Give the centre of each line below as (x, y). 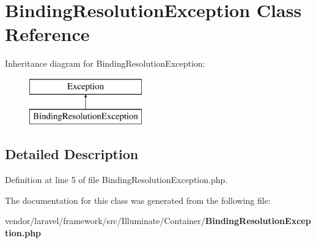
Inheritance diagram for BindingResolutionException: (105, 63)
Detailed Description (72, 154)
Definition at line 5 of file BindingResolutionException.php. (116, 180)
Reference (47, 34)
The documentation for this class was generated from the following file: (138, 200)
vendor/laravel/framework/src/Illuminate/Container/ (105, 221)
